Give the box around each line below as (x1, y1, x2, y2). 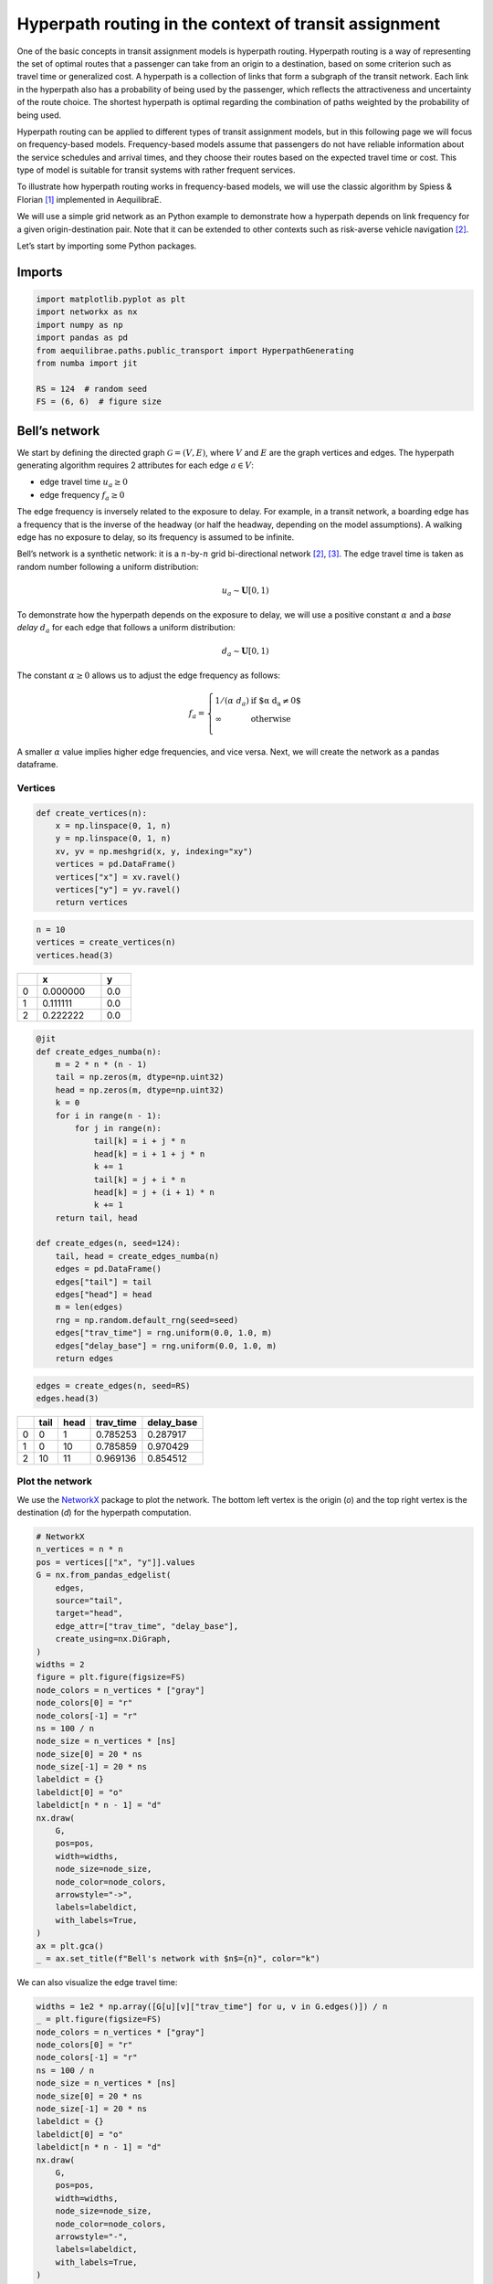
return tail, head (55, 1212, 138, 1223)
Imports (16, 264, 63, 280)
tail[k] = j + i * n (93, 1174, 186, 1185)
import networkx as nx (36, 307, 138, 317)
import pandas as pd (36, 333, 128, 343)
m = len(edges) (55, 1302, 123, 1313)
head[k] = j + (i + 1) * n (93, 1187, 215, 1197)
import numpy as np (36, 320, 123, 330)
